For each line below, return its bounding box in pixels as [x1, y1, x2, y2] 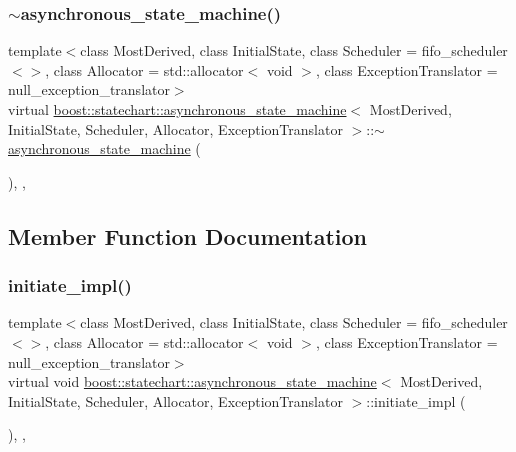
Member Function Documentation [8, 220, 368, 251]
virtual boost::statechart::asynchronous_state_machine [8, 99, 347, 119]
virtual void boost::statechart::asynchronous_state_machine [8, 371, 377, 392]
